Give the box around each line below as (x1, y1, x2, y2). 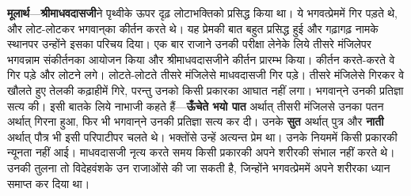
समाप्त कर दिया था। (7, 175, 90, 191)
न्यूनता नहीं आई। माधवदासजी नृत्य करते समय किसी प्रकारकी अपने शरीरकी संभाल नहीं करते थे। (7, 144, 395, 160)
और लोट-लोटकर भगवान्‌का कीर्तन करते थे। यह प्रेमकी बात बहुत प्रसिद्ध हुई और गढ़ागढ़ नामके (7, 20, 379, 36)
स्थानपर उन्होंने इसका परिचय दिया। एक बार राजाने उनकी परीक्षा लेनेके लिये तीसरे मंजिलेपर (7, 36, 371, 52)
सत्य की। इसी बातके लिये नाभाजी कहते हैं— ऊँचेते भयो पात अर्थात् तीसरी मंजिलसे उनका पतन (7, 97, 384, 114)
